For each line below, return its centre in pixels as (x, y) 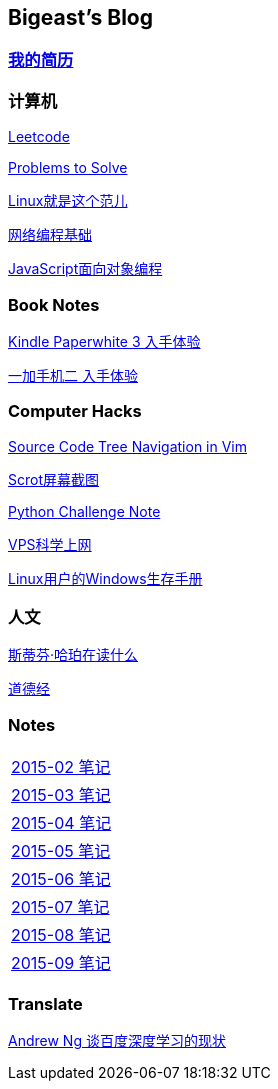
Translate (45, 1003)
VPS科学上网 (50, 544)
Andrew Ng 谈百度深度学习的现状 (117, 1040)
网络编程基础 (50, 235)
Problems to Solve (68, 168)
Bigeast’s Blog (80, 17)
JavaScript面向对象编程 (85, 269)
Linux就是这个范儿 (68, 201)
